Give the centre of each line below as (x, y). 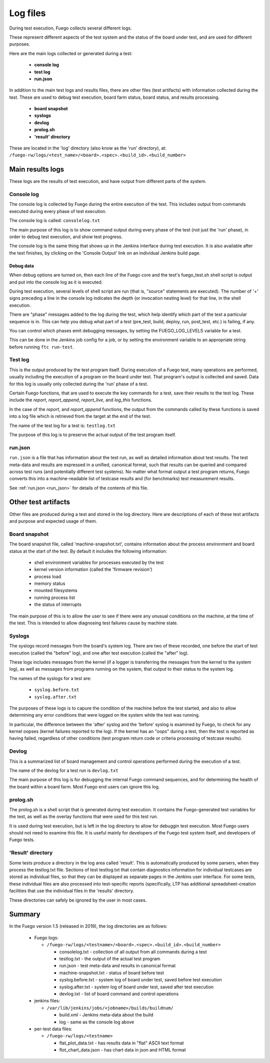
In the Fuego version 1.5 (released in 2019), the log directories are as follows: (88, 926)
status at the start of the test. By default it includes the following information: (88, 551)
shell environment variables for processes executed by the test (99, 562)
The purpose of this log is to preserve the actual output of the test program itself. (93, 435)
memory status (50, 583)
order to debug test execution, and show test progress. (66, 237)
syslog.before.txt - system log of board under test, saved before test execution (140, 980)
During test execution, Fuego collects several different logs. (70, 28)
